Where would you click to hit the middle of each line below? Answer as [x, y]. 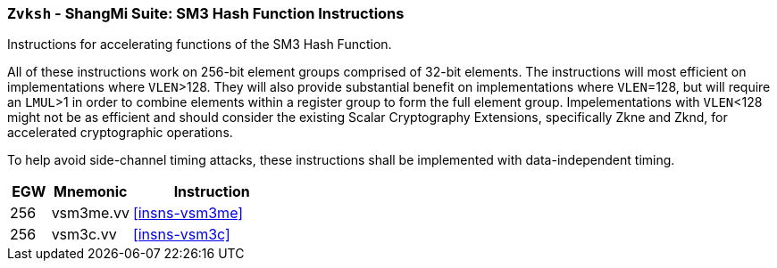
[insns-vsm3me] [188, 213]
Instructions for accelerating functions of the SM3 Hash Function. [200, 45]
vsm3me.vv [90, 213]
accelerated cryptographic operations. [120, 133]
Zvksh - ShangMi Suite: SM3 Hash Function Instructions [206, 13]
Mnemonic [91, 192]
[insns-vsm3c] [181, 235]
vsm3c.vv [84, 235]
